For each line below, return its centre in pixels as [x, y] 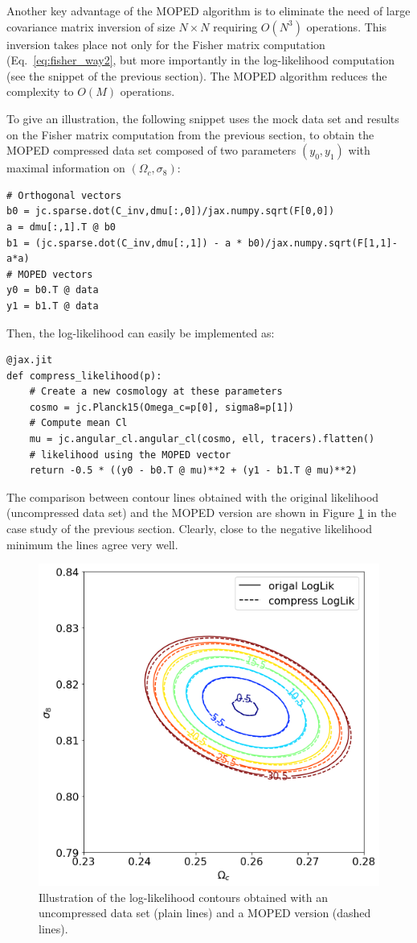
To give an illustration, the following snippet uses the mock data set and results [203, 118]
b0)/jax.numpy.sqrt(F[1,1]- [323, 243]
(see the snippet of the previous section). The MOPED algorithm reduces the [197, 75]
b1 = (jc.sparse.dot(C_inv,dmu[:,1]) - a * [125, 243]
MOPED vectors [55, 274]
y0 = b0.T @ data [53, 290]
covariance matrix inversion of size [91, 26]
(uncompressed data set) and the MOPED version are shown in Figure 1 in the [202, 513]
